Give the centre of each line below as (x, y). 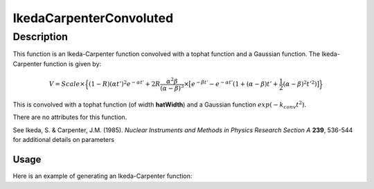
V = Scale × (67, 84)
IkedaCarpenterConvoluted (93, 18)
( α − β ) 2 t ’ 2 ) (300, 83)
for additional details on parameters (63, 140)
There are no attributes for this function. (70, 117)
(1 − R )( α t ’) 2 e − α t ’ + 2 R (125, 83)
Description (41, 37)
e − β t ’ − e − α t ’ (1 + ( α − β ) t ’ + (234, 83)
